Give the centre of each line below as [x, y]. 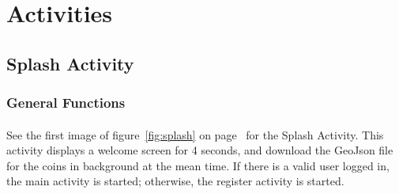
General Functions [66, 103]
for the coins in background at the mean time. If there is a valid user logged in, [198, 165]
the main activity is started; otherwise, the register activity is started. [175, 181]
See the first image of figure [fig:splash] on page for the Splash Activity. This [195, 134]
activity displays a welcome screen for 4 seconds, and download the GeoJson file [200, 150]
